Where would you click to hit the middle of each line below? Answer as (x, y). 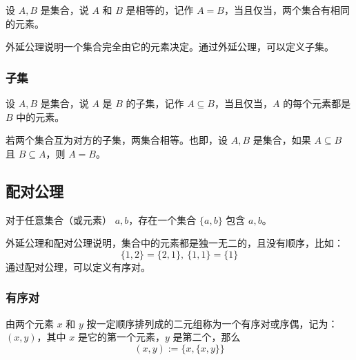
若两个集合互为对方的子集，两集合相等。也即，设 (117, 140)
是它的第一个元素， (121, 337)
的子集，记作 (155, 103)
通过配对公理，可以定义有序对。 (78, 266)
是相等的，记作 (160, 10)
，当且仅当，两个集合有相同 (287, 10)
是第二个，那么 (207, 337)
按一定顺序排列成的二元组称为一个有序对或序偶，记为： (212, 323)
